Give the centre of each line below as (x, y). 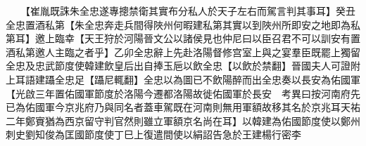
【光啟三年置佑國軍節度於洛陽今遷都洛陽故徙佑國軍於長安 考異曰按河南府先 (183, 93)
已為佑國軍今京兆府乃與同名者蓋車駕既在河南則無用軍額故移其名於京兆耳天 (178, 107)
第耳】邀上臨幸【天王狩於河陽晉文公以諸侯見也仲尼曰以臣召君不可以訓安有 (178, 38)
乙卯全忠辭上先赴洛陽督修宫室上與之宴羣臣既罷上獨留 (237, 52)
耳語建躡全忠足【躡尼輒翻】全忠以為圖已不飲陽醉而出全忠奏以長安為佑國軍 (188, 79)
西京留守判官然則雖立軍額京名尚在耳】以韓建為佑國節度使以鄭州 (212, 120)
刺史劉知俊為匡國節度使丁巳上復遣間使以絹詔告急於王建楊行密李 (153, 134)
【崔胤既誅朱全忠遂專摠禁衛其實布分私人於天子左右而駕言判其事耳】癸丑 (190, 11)
